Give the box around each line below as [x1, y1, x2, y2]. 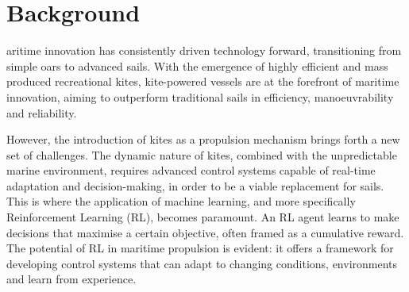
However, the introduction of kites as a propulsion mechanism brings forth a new [6, 131, 400, 148]
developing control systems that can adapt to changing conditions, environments [6, 255, 398, 271]
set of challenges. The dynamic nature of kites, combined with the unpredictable [6, 146, 397, 163]
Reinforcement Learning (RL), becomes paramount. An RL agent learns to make [6, 209, 399, 225]
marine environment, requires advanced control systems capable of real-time [6, 162, 376, 179]
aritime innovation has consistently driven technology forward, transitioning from [6, 42, 402, 59]
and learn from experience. [6, 271, 137, 287]
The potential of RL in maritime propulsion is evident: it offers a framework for [6, 240, 394, 256]
